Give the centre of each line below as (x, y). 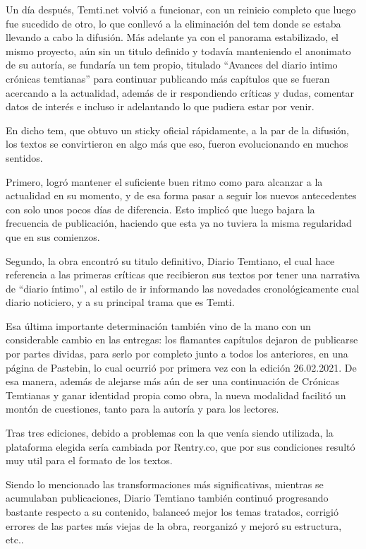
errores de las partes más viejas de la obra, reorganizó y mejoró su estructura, (174, 525)
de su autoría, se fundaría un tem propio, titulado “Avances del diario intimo (172, 65)
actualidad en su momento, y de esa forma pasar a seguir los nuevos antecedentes (181, 195)
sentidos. (24, 157)
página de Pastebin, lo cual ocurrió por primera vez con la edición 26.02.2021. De (181, 367)
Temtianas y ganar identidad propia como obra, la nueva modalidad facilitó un (176, 395)
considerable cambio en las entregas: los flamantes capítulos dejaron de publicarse (182, 340)
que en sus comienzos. (53, 236)
